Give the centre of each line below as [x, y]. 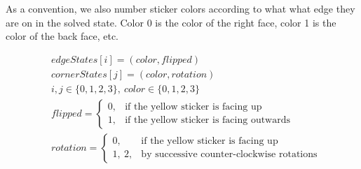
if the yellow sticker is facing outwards [208, 120]
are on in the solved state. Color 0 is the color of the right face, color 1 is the [171, 22]
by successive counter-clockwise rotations [229, 155]
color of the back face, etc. [62, 36]
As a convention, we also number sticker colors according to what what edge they [180, 8]
